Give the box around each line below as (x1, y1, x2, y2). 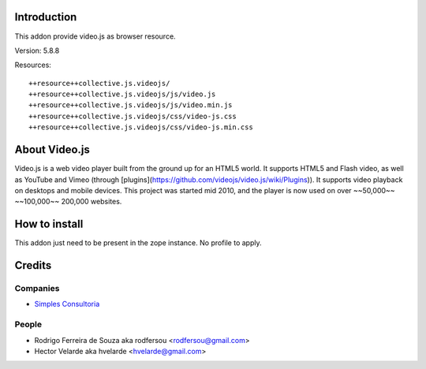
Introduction (14, 10, 77, 24)
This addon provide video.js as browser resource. (14, 32, 177, 41)
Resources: (14, 60, 51, 70)
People (14, 319, 43, 330)
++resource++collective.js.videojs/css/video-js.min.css (28, 123, 254, 132)
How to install (14, 218, 84, 231)
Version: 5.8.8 (14, 46, 60, 55)
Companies (14, 283, 60, 294)
